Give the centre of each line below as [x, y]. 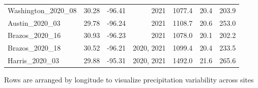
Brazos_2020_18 [34, 48]
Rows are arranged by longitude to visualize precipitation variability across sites [129, 80]
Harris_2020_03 [33, 60]
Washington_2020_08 [42, 10]
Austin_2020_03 [34, 23]
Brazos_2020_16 [34, 35]
